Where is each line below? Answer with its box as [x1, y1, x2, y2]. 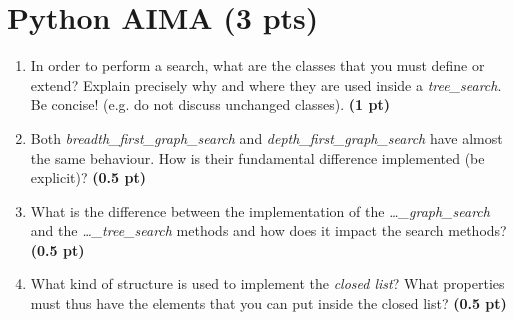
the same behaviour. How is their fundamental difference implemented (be [30, 147, 485, 168]
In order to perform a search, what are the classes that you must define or [30, 55, 485, 76]
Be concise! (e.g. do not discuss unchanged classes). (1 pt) [30, 94, 390, 115]
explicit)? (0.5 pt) [30, 167, 146, 188]
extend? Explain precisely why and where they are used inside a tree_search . [30, 74, 502, 95]
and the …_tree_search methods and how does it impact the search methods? [30, 220, 507, 241]
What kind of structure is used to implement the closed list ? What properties [30, 273, 505, 294]
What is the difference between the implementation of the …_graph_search [30, 200, 490, 221]
